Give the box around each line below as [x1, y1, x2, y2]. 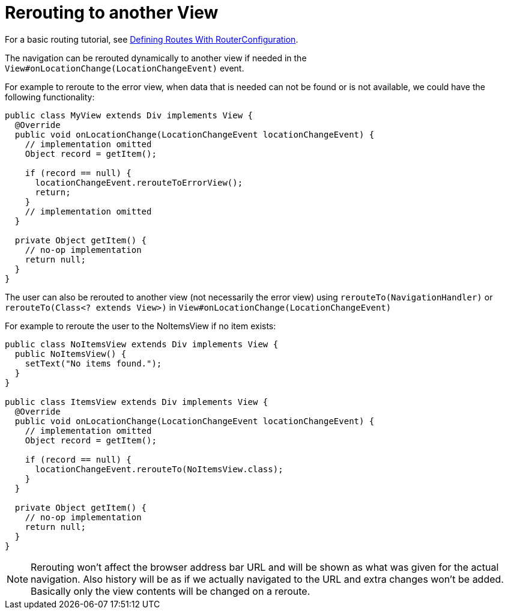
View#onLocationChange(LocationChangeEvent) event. [5, 62, 244, 73]
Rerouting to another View [5, 2, 219, 23]
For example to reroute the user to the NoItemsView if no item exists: [5, 320, 276, 331]
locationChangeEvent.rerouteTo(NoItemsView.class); [35, 464, 283, 474]
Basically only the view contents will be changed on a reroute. [31, 585, 310, 597]
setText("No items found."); [25, 358, 162, 368]
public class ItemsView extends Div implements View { [5, 397, 268, 407]
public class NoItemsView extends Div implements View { [5, 339, 279, 349]
